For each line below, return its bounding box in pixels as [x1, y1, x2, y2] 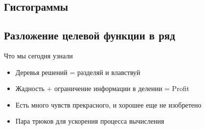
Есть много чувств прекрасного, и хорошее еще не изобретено [15, 99, 202, 110]
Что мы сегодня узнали [4, 50, 73, 60]
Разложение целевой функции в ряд [4, 28, 175, 43]
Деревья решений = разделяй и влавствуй [15, 67, 140, 77]
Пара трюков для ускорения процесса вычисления [15, 116, 164, 126]
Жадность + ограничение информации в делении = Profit [15, 83, 189, 93]
